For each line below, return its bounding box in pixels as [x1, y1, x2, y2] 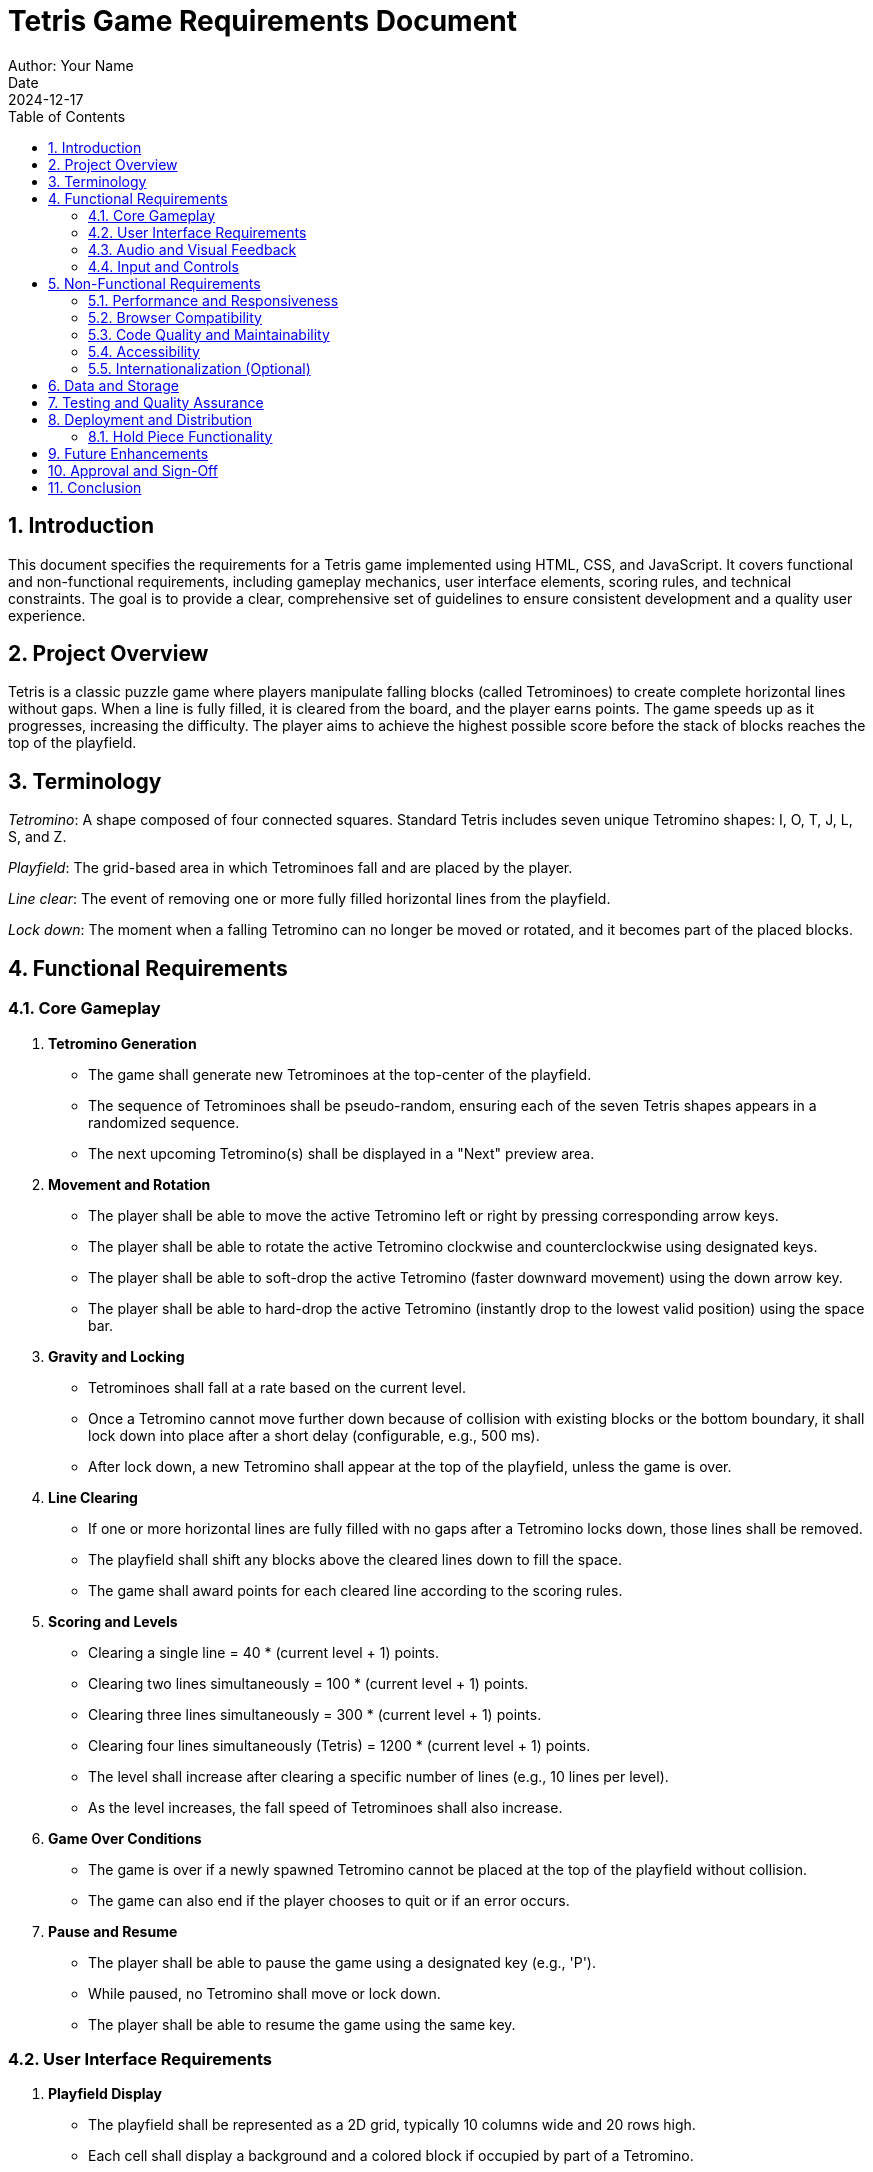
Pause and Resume [48, 1922, 178, 1940]
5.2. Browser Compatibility [88, 308, 262, 326]
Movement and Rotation [48, 1175, 211, 1193]
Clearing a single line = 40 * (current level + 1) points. [88, 1643, 439, 1661]
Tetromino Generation [48, 1034, 197, 1052]
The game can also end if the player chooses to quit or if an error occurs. [88, 1891, 570, 1909]
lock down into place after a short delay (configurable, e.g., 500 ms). [88, 1426, 540, 1444]
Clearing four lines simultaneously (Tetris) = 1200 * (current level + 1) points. [88, 1736, 591, 1754]
